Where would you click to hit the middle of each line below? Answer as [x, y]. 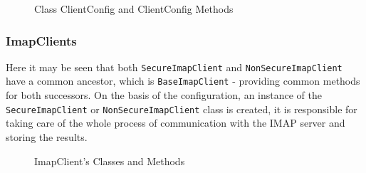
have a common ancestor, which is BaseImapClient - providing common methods [183, 81]
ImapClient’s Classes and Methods [110, 161]
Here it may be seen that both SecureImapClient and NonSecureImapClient [174, 67]
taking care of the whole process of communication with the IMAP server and [176, 123]
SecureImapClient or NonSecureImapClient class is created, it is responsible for [182, 109]
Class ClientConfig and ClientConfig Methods [134, 9]
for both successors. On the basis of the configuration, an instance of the [164, 95]
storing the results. [47, 136]
